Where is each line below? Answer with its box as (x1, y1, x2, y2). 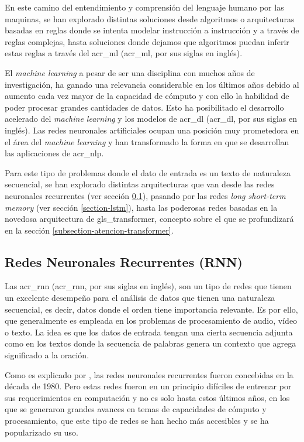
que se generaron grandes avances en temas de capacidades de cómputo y (5, 403, 267, 415)
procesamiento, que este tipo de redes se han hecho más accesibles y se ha (5, 414, 269, 427)
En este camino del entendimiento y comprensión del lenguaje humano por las (5, 1, 284, 13)
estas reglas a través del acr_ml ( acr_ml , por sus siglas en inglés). (5, 47, 243, 59)
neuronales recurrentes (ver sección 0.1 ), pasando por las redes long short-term (5, 189, 286, 201)
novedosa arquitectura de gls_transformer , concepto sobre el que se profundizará (5, 213, 294, 225)
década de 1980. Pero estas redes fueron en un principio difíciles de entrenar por (5, 380, 292, 392)
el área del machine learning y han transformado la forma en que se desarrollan (5, 135, 289, 148)
